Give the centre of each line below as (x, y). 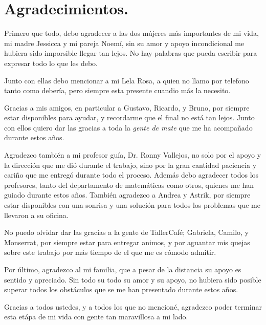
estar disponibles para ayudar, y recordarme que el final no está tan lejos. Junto (129, 117)
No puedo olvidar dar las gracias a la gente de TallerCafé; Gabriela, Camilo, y (127, 232)
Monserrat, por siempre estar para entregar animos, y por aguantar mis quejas (127, 242)
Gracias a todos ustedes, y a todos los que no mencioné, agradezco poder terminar (133, 306)
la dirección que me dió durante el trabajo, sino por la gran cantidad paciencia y (130, 165)
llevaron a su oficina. (36, 215)
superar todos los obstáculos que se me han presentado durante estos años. (121, 289)
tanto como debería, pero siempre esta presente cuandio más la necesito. (117, 90)
